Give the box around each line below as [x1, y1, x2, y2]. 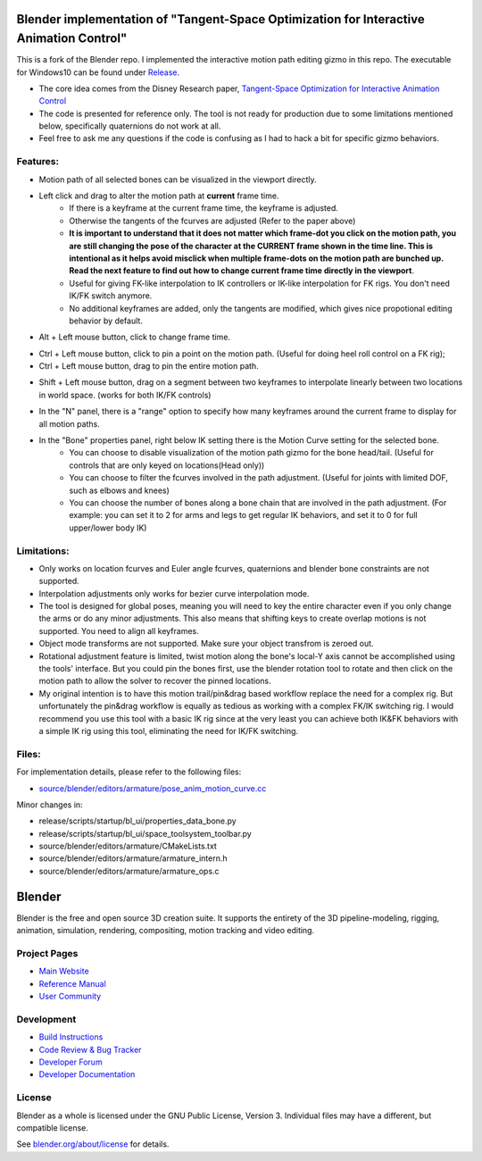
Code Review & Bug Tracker [38, 1044, 142, 1055]
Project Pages [16, 947, 79, 959]
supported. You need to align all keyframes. [38, 625, 200, 636]
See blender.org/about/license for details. [16, 1139, 170, 1149]
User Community [38, 991, 102, 1002]
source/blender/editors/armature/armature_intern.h [38, 853, 228, 864]
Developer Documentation [38, 1069, 136, 1080]
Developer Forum [38, 1057, 103, 1067]
